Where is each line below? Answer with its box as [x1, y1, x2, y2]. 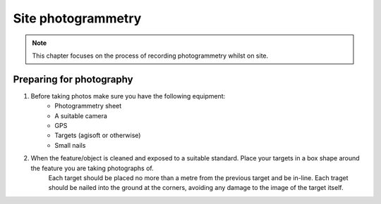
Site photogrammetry [13, 11, 142, 26]
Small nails [54, 141, 86, 149]
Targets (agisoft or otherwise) [54, 131, 141, 140]
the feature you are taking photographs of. [30, 164, 155, 172]
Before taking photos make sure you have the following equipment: [30, 91, 226, 100]
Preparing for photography [13, 73, 133, 85]
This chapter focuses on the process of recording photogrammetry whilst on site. [32, 51, 269, 60]
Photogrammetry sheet [54, 102, 122, 110]
